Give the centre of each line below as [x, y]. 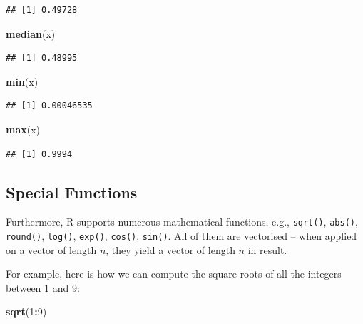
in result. [267, 249]
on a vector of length [51, 249]
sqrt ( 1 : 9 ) [26, 312]
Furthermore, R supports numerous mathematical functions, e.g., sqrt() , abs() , [182, 222]
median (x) [31, 33]
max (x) [23, 129]
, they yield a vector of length [170, 249]
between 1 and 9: [43, 287]
